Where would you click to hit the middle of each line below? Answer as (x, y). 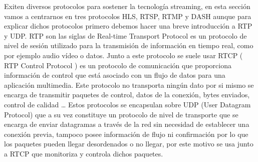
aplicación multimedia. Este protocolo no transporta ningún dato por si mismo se (129, 85)
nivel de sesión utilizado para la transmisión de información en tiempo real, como (129, 45)
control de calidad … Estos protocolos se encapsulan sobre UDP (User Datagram (127, 104)
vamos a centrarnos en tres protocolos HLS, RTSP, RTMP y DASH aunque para (128, 16)
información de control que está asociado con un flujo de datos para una (115, 75)
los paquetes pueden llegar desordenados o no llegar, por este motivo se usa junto (129, 144)
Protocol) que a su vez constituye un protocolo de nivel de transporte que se (121, 114)
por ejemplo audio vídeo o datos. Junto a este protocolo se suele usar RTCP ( (123, 55)
